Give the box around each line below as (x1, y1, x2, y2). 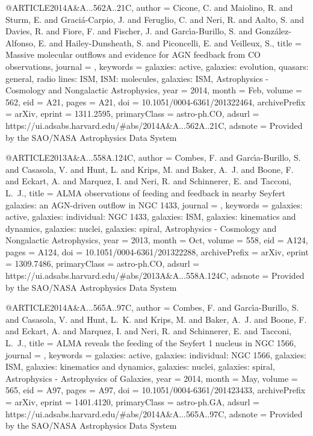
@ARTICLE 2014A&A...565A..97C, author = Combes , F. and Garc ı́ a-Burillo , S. (5, 301, 299, 314)
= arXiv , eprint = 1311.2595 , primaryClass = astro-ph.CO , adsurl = (5, 107, 259, 120)
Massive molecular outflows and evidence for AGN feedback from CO (5, 48, 261, 61)
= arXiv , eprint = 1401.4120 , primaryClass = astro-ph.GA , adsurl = (5, 396, 259, 408)
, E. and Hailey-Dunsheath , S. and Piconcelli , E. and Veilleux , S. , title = (33, 36, 302, 49)
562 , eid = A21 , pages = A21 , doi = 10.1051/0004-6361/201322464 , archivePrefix (5, 95, 306, 108)
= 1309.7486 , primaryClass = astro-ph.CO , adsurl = (5, 257, 200, 270)
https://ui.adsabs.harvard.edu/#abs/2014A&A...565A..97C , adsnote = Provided (5, 407, 303, 420)
